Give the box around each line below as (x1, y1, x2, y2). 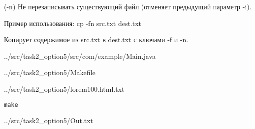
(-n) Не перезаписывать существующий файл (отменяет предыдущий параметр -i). (4, 1, 252, 11)
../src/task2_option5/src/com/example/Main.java (4, 51, 156, 61)
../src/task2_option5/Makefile (4, 67, 96, 77)
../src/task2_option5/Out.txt (4, 115, 94, 126)
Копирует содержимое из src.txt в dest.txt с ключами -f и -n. (4, 34, 189, 45)
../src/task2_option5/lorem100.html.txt (4, 83, 125, 94)
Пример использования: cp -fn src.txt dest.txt (4, 18, 142, 28)
